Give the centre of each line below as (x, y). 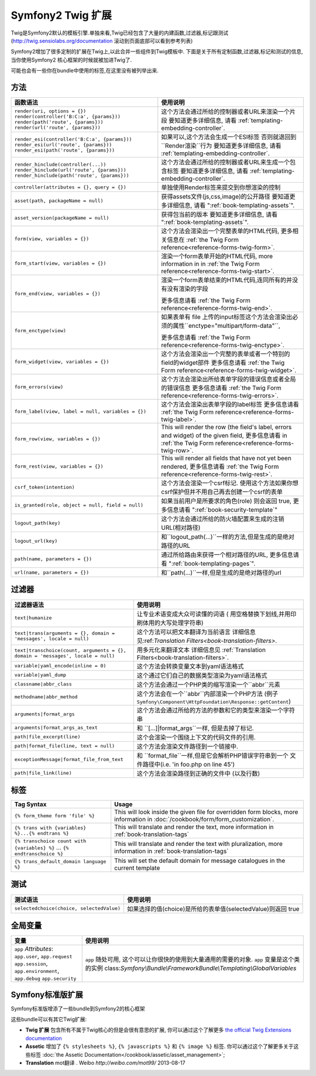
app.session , (31, 964)
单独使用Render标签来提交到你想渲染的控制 (221, 187)
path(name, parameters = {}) (53, 559)
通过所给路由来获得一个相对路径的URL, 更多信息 (227, 555)
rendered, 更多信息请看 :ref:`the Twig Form (220, 467)
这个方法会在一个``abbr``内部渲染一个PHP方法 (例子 (207, 694)
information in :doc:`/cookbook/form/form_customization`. (194, 820)
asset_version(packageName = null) (62, 217)
